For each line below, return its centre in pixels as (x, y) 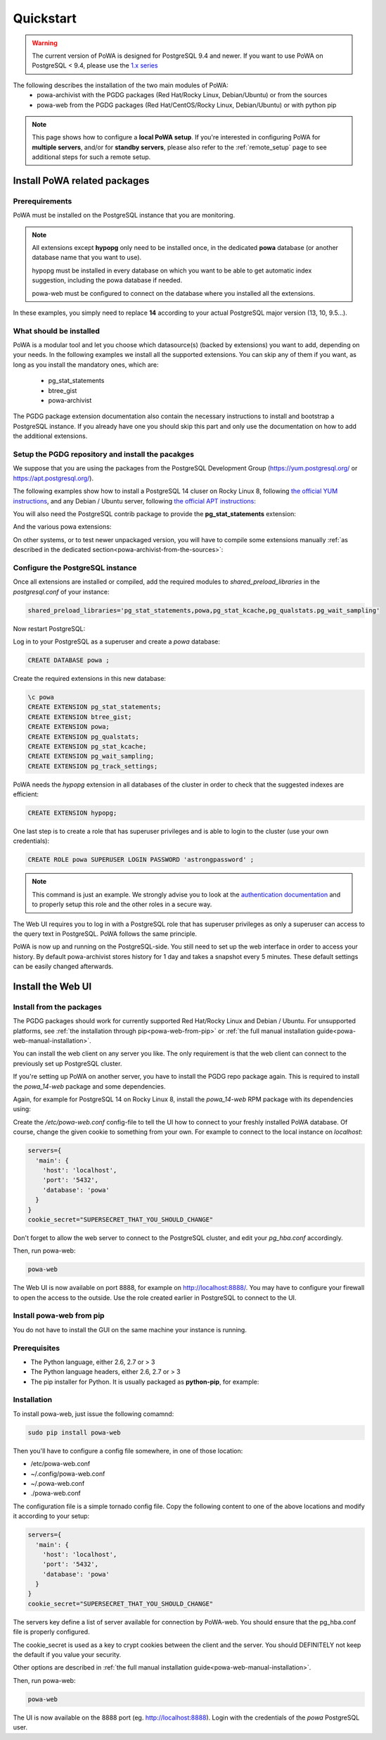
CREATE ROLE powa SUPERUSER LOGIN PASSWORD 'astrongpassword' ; (141, 860)
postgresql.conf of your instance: (61, 592)
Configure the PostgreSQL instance (75, 568)
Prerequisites (36, 1348)
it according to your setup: (51, 1516)
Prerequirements (43, 201)
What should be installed (56, 331)
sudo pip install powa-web (74, 1432)
